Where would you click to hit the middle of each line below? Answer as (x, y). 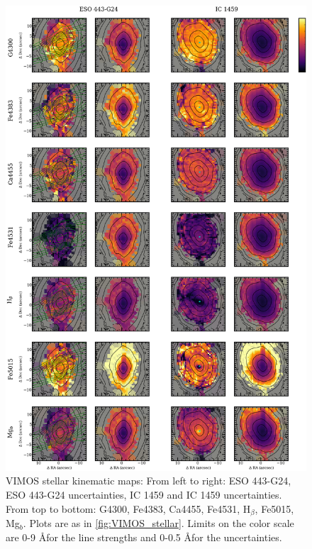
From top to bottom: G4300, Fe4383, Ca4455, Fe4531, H (128, 508)
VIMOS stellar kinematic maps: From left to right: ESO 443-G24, (149, 481)
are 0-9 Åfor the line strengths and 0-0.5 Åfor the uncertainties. (144, 537)
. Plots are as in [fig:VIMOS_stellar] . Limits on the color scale (158, 523)
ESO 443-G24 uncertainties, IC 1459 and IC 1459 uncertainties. (144, 495)
